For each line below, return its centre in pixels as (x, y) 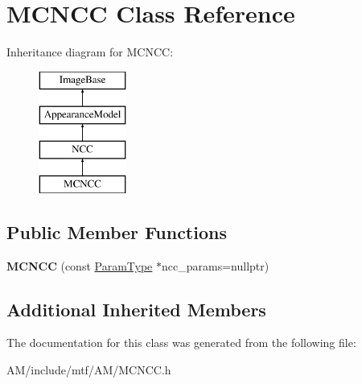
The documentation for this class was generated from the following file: (181, 343)
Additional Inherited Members (136, 309)
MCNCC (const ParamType (80, 265)
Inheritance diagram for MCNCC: (90, 52)
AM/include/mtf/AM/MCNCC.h (89, 370)
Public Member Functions (117, 231)
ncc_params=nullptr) (216, 265)
